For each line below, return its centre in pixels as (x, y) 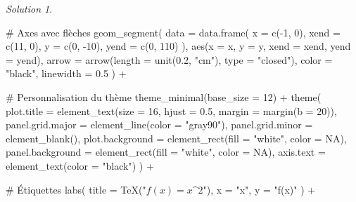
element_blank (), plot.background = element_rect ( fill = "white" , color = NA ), (176, 138)
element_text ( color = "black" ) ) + (80, 165)
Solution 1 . (29, 8)
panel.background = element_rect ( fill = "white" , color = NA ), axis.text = (166, 152)
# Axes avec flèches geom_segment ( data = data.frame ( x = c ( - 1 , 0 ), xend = (173, 32)
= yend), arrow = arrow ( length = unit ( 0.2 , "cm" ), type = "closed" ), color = (169, 59)
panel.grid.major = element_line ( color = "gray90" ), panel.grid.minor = (159, 124)
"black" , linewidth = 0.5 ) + (66, 73)
